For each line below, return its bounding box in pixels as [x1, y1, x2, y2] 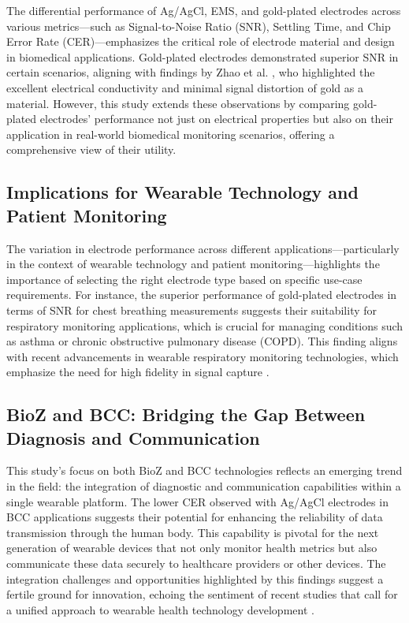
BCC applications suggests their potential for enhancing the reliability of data [6, 509, 383, 525]
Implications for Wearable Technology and [6, 180, 359, 204]
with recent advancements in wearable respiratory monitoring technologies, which [6, 348, 399, 364]
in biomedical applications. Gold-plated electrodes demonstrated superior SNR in [6, 48, 399, 65]
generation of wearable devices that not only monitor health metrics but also [6, 539, 377, 556]
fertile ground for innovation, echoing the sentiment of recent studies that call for [6, 586, 398, 602]
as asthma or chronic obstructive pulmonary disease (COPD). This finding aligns [6, 333, 398, 349]
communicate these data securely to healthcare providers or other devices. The [6, 555, 386, 572]
